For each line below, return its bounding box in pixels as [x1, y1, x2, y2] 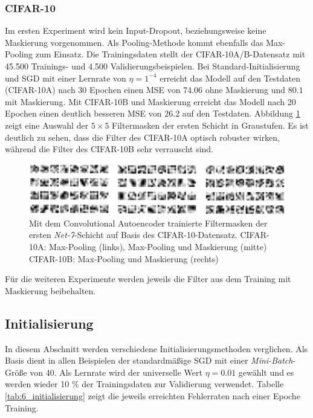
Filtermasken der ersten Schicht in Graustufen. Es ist [112, 118, 309, 131]
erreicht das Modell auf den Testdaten [160, 71, 300, 84]
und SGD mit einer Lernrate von [5, 71, 126, 84]
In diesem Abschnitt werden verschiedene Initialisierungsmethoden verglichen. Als [5, 342, 308, 355]
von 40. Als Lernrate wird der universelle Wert [30, 365, 202, 378]
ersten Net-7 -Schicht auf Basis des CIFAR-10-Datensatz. [29, 228, 237, 241]
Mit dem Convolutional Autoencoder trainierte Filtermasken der [29, 216, 268, 229]
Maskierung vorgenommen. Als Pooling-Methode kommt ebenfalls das [5, 36, 263, 48]
